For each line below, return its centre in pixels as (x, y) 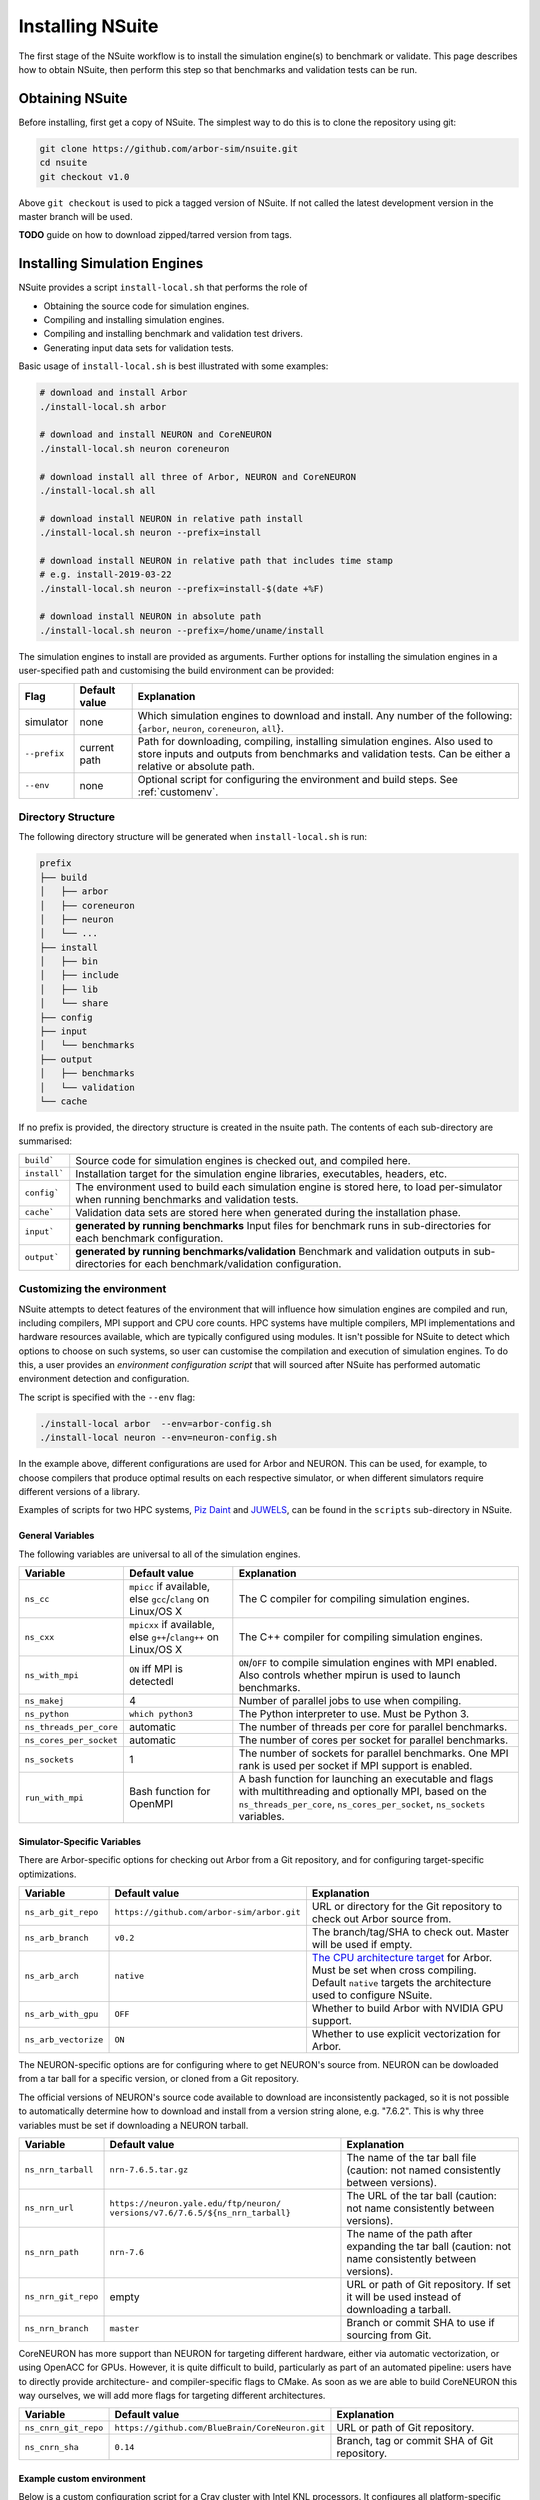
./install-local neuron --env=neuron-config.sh (158, 1438)
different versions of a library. (79, 1491)
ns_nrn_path (51, 2252)
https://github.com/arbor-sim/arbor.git (207, 1912)
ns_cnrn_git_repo (64, 2427)
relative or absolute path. (196, 766)
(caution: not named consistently (424, 2170)
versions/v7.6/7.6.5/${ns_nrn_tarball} (200, 2212)
